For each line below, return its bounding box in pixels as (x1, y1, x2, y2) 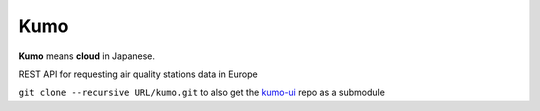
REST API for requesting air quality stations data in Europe (18, 68, 259, 80)
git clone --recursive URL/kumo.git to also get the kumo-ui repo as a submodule (18, 86, 385, 99)
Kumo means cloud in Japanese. (18, 50, 155, 62)
